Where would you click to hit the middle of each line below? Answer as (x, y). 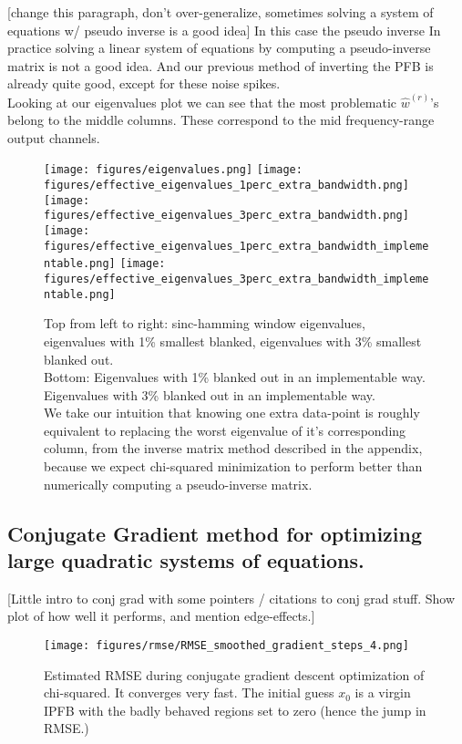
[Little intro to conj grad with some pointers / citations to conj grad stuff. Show (231, 598)
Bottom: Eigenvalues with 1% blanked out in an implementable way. (235, 377)
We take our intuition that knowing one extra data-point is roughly (232, 413)
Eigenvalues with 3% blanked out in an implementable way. (210, 394)
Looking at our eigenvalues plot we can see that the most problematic (202, 102)
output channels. (54, 137)
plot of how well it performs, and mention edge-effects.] (161, 616)
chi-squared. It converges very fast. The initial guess (189, 692)
